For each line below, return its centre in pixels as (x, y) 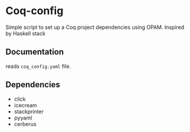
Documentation (35, 52)
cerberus (25, 124)
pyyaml (23, 118)
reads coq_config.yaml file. (38, 66)
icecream (25, 105)
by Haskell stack (25, 33)
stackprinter (29, 111)
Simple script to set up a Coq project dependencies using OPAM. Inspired (95, 27)
